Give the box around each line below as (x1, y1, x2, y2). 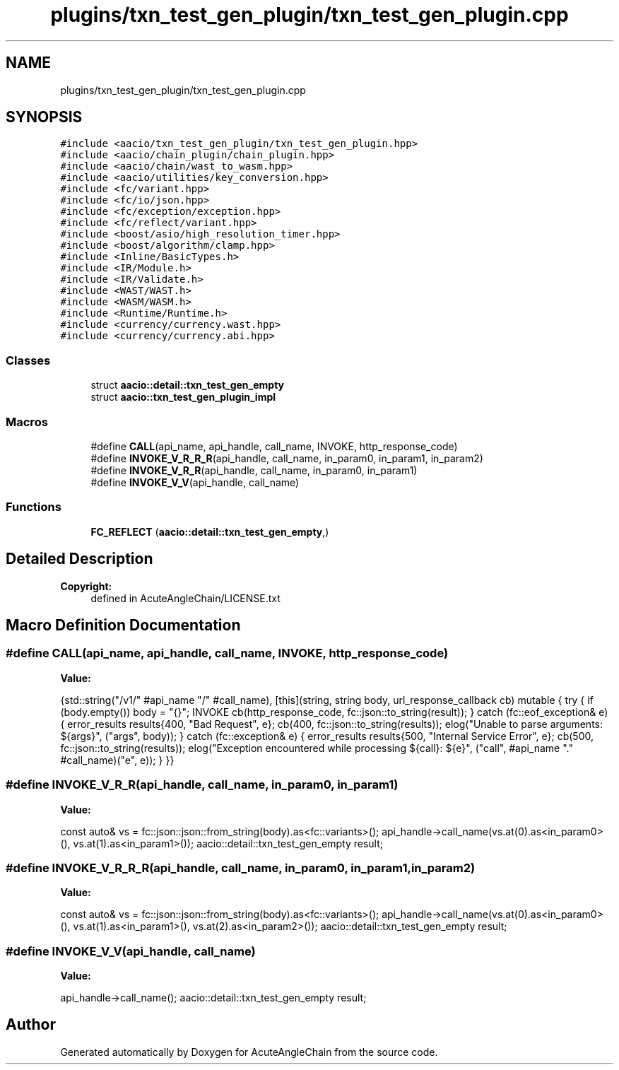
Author (6, 1016, 56, 1034)
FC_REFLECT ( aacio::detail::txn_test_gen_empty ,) (90, 525, 329, 538)
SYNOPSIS (6, 108, 83, 127)
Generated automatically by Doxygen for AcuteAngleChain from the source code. (60, 1045, 438, 1058)
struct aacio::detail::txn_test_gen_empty (90, 379, 285, 392)
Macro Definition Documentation (6, 616, 241, 634)
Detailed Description (6, 550, 153, 568)
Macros (6, 414, 48, 429)
